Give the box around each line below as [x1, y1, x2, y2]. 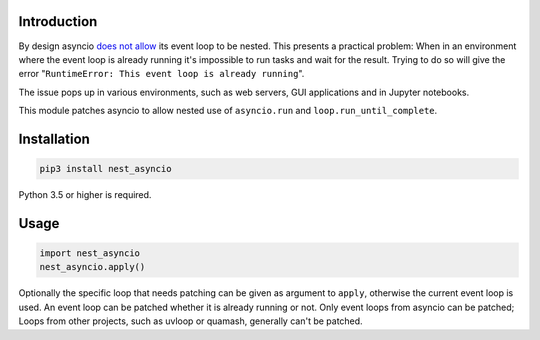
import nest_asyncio [39, 248, 140, 259]
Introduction [18, 13, 98, 30]
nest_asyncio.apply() [39, 261, 146, 273]
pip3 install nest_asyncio [39, 163, 172, 175]
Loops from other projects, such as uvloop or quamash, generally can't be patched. [18, 315, 364, 327]
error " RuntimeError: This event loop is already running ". [18, 68, 305, 80]
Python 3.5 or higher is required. [18, 189, 152, 201]
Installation [18, 130, 90, 147]
